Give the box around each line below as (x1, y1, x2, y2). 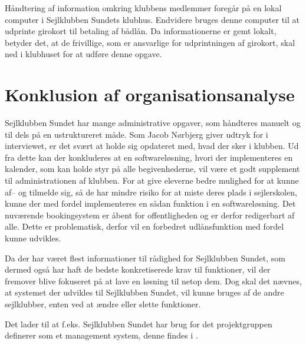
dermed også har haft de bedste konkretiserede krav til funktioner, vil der (5, 263, 271, 276)
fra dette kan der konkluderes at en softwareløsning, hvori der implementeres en (5, 151, 293, 163)
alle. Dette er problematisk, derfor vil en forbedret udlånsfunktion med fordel (5, 220, 284, 233)
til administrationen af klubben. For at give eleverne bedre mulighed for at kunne (5, 174, 299, 187)
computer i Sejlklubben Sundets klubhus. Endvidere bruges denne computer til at (5, 13, 300, 25)
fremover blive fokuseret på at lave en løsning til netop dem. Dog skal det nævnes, (5, 274, 302, 287)
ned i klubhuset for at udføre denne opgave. (5, 48, 162, 60)
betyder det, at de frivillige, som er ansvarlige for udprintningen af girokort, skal (5, 36, 295, 48)
